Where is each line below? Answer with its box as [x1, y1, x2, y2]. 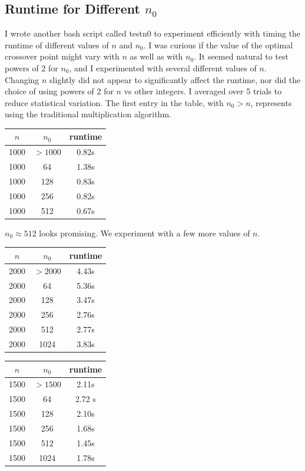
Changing [5, 73, 39, 85]
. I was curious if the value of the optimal [143, 38, 293, 51]
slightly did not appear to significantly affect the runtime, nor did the [49, 73, 301, 85]
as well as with [130, 50, 183, 62]
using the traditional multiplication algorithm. [5, 108, 171, 120]
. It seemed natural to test [194, 50, 289, 62]
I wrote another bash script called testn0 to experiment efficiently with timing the [5, 27, 301, 39]
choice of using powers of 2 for [5, 85, 114, 97]
